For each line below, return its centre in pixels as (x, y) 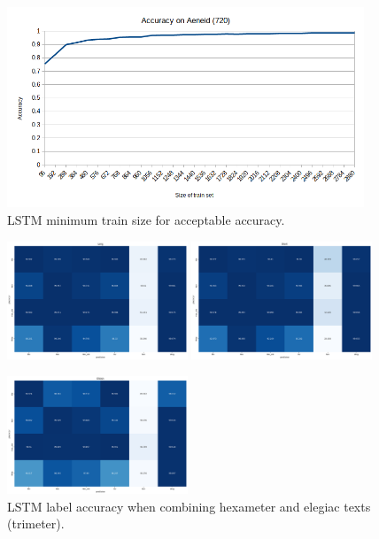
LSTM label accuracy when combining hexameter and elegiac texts (189, 506)
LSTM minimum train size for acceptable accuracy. (146, 220)
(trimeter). (36, 524)
